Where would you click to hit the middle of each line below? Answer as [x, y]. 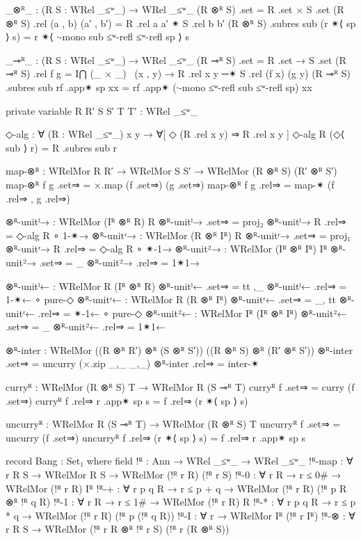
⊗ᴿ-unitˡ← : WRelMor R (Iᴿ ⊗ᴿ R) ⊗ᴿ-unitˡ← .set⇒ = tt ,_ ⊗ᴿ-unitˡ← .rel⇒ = [176, 285]
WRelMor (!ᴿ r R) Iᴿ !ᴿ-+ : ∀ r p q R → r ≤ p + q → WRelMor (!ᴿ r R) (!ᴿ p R [176, 488]
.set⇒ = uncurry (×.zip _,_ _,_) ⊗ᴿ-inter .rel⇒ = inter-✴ [133, 363]
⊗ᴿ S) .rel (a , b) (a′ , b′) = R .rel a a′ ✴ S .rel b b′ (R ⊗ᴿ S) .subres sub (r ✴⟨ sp [181, 23]
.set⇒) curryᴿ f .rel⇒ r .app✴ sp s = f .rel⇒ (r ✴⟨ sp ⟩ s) [127, 400]
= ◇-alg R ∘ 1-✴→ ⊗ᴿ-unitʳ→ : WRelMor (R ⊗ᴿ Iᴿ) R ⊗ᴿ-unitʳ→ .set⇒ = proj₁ [178, 235]
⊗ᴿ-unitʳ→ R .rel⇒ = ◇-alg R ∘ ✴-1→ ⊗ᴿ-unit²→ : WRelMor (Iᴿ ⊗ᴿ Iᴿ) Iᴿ [167, 249]
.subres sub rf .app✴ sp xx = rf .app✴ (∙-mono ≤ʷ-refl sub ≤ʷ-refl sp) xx [159, 87]
